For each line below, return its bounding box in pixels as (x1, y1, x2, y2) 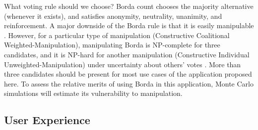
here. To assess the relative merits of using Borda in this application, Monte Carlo (4, 78, 254, 88)
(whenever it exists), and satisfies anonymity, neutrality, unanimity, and (4, 10, 222, 21)
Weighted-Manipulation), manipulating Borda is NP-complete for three (4, 40, 220, 50)
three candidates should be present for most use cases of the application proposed (4, 69, 252, 79)
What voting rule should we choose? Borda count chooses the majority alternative (4, 1, 254, 11)
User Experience (4, 112, 90, 128)
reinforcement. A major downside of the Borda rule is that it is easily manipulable (4, 20, 254, 31)
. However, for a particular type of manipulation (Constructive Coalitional (4, 30, 230, 40)
